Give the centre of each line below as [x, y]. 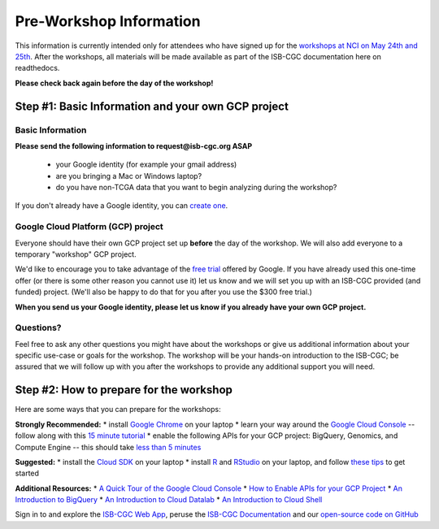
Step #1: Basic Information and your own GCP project [152, 106]
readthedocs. [37, 68]
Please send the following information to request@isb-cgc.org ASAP [134, 145]
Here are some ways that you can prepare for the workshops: [118, 410]
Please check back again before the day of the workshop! [114, 83]
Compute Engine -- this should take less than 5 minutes [108, 447]
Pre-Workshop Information [108, 21]
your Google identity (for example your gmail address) [146, 165]
